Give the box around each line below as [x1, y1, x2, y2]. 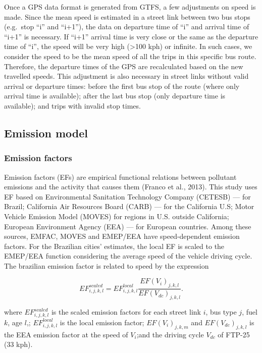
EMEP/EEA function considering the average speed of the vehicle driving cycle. [4, 250, 252, 261]
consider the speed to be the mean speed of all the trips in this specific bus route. [4, 51, 256, 61]
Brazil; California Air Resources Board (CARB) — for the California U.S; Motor [4, 201, 254, 212]
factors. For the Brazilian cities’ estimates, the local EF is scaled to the [4, 240, 225, 251]
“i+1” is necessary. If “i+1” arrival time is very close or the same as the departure [4, 31, 258, 41]
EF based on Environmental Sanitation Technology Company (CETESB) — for [4, 191, 251, 201]
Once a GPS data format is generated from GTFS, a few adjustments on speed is [4, 2, 256, 12]
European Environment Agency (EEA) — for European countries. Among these [4, 221, 251, 231]
